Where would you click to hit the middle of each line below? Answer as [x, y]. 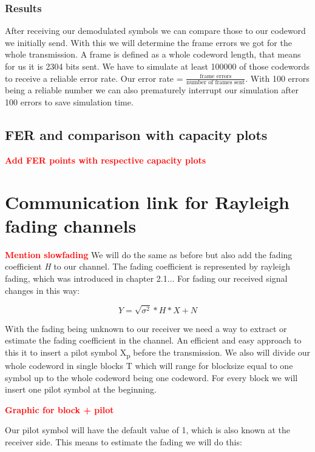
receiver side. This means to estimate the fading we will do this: [124, 441]
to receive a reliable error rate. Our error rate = [94, 78]
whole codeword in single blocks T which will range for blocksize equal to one [149, 365]
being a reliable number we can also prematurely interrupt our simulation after [152, 90]
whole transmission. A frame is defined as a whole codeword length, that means [153, 54]
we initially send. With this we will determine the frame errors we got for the [148, 42]
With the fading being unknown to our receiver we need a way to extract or [146, 328]
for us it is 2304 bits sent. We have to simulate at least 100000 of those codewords [157, 66]
